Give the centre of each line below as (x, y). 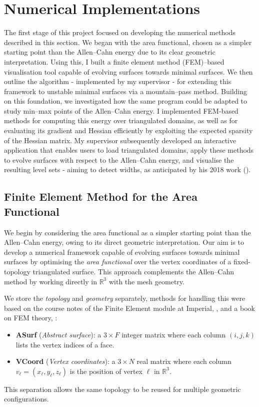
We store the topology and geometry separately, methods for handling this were (125, 298)
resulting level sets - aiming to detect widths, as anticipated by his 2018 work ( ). (127, 169)
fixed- (242, 262)
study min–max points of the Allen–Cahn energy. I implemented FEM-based (121, 110)
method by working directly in (50, 281)
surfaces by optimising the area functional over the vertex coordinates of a (118, 262)
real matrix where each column (184, 361)
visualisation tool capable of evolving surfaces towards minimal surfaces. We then (128, 71)
